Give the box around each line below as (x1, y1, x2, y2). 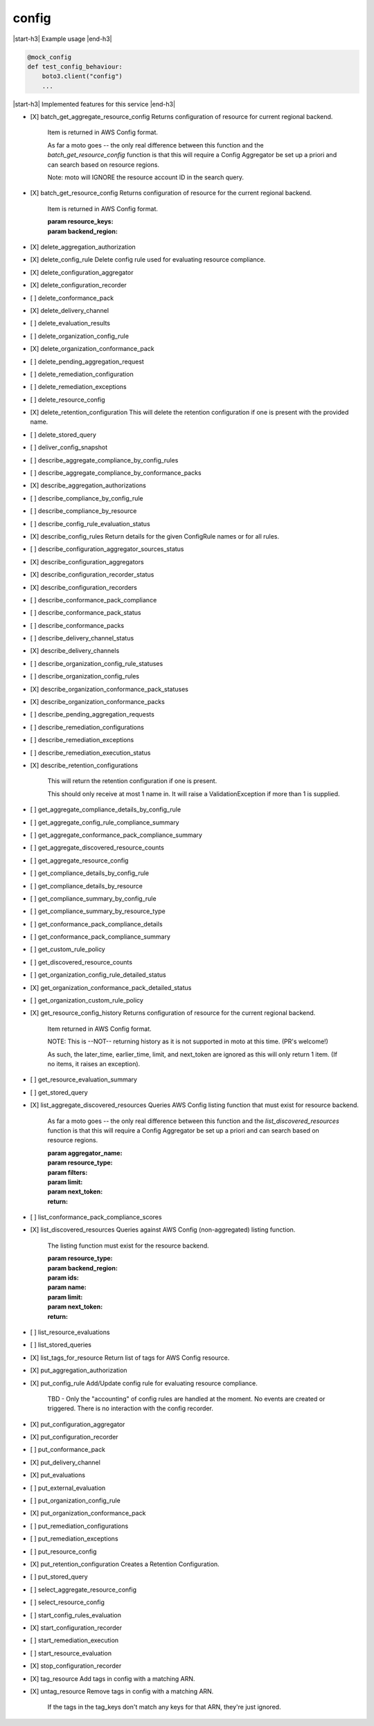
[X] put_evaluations (30, 1471, 86, 1480)
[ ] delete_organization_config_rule (30, 332, 130, 340)
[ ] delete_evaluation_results (30, 319, 111, 327)
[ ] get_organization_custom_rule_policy (30, 996, 143, 1005)
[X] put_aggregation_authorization (30, 1366, 127, 1374)
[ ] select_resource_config (30, 1598, 105, 1606)
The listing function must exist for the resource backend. (47, 1241, 209, 1250)
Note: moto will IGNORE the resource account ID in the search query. (47, 173, 244, 181)
